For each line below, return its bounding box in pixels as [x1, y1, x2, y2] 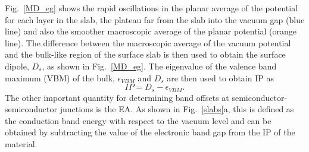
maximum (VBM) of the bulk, [5, 71, 115, 84]
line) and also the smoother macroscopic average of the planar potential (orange [5, 25, 297, 37]
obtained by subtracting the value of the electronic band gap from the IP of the [5, 126, 295, 138]
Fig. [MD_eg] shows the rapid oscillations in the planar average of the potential [5, 2, 298, 14]
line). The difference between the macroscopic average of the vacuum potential [5, 36, 291, 49]
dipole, [5, 59, 29, 72]
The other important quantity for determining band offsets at [5, 91, 229, 103]
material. [5, 137, 38, 150]
